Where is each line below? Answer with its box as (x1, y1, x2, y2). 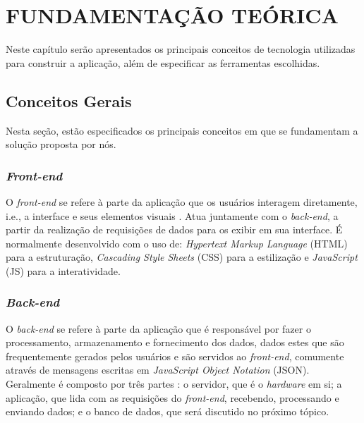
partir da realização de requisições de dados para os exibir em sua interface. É (6, 222, 343, 237)
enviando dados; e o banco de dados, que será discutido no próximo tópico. (6, 404, 329, 419)
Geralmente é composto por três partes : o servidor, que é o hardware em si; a (6, 376, 342, 391)
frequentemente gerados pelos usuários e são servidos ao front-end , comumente (6, 348, 344, 363)
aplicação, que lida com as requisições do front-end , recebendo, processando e (6, 390, 339, 405)
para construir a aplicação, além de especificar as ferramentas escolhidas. (6, 55, 320, 70)
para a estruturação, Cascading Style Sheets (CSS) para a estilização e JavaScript (6, 250, 358, 264)
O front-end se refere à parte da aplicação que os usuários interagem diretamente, (6, 194, 358, 209)
